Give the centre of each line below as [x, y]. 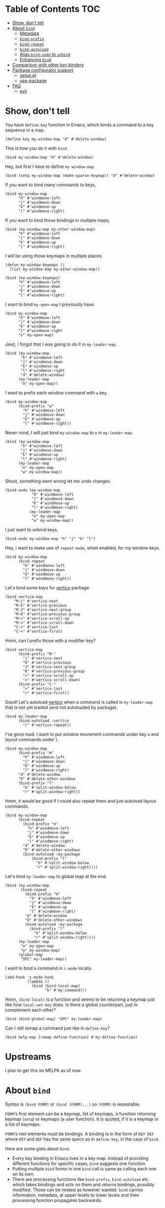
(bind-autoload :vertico [44, 720]
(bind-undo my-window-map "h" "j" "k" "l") [50, 538]
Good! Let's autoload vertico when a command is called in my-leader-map [79, 702]
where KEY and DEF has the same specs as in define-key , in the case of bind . [82, 1139]
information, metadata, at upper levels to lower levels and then [76, 1195]
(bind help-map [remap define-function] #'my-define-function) [71, 1037]
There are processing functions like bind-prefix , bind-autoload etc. [81, 1179]
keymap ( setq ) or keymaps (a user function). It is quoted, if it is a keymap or [82, 1119]
